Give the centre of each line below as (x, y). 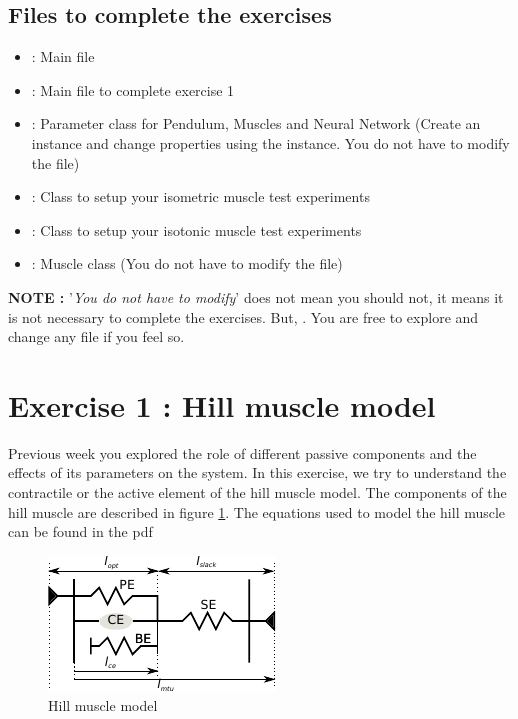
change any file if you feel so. (96, 336)
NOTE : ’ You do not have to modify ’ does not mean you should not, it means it (256, 296)
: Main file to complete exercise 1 (133, 89)
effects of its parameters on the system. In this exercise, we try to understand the (257, 472)
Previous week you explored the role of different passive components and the (242, 452)
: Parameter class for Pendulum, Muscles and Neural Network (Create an (256, 123)
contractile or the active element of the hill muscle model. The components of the (257, 492)
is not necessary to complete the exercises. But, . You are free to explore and (243, 316)
